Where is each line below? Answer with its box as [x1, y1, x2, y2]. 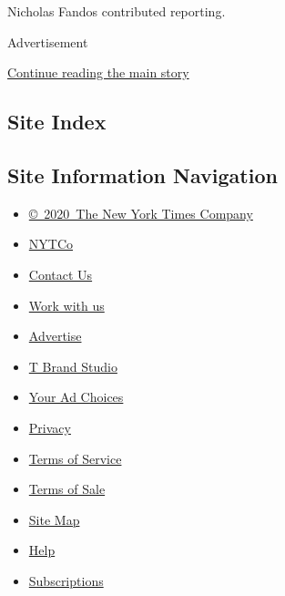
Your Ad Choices [28, 387, 124, 406]
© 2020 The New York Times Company [28, 203, 253, 222]
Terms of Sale [28, 479, 106, 498]
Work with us [28, 295, 105, 314]
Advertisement [7, 32, 88, 51]
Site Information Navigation [7, 160, 278, 189]
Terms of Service [28, 448, 122, 468]
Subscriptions [28, 570, 104, 590]
